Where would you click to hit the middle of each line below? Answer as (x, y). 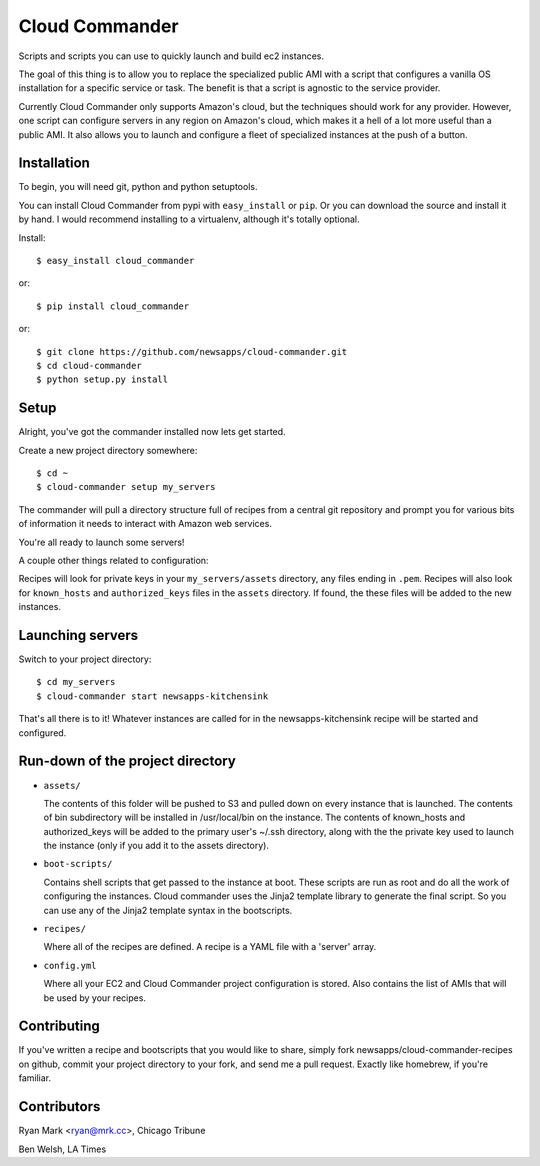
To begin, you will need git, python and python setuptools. (138, 187)
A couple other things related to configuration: (113, 560)
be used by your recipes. (95, 997)
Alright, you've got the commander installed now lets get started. (152, 432)
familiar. (35, 1078)
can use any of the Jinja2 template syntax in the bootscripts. (168, 910)
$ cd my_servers (76, 682)
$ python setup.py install (102, 379)
